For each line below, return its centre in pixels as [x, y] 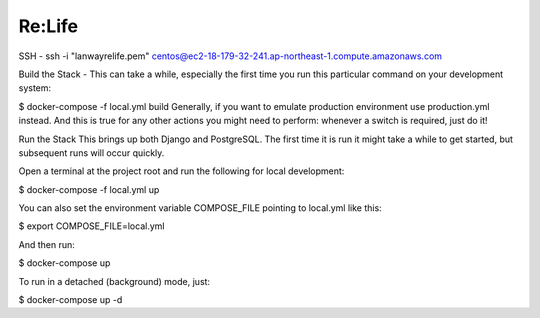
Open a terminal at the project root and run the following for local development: [181, 171]
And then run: [46, 244]
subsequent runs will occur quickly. [91, 152]
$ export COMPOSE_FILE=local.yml [91, 226]
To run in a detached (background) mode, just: [114, 281]
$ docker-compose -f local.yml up [89, 189]
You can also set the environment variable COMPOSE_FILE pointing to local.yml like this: [200, 208]
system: [35, 88]
